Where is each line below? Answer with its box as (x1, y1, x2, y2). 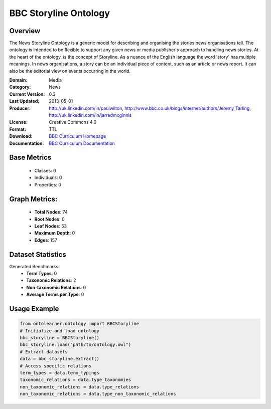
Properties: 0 (34, 181, 61, 187)
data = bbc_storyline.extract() (20, 356, 100, 362)
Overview (9, 27, 41, 35)
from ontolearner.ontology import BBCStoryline (20, 321, 139, 327)
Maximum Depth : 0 (34, 230, 75, 236)
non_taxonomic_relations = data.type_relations (20, 384, 139, 389)
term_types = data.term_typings (20, 370, 100, 375)
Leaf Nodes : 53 (34, 223, 67, 229)
